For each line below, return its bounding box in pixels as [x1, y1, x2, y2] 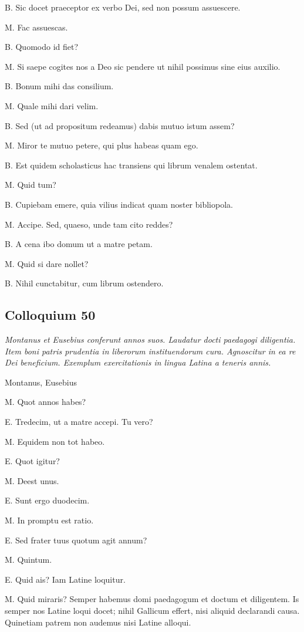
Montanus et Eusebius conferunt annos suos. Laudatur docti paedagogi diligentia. [5, 333, 296, 346]
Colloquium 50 [5, 306, 96, 324]
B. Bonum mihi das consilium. [5, 80, 114, 92]
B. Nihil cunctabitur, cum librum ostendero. [5, 277, 164, 289]
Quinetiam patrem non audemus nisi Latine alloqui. [5, 616, 191, 628]
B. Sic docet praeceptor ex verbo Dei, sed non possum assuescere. [5, 1, 241, 13]
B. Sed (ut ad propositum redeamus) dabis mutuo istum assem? [5, 119, 235, 131]
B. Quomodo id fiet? [5, 40, 79, 53]
